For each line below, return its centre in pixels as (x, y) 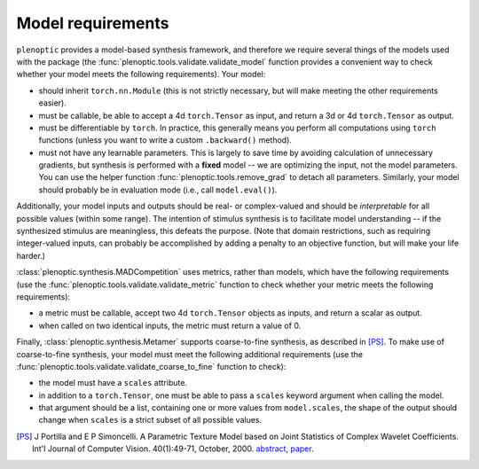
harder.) (31, 255)
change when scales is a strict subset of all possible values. (150, 420)
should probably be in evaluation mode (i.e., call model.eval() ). (158, 190)
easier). (52, 103)
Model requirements (93, 23)
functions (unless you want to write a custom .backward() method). (165, 140)
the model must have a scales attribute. (113, 383)
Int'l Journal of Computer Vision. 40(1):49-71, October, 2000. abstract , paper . (173, 449)
